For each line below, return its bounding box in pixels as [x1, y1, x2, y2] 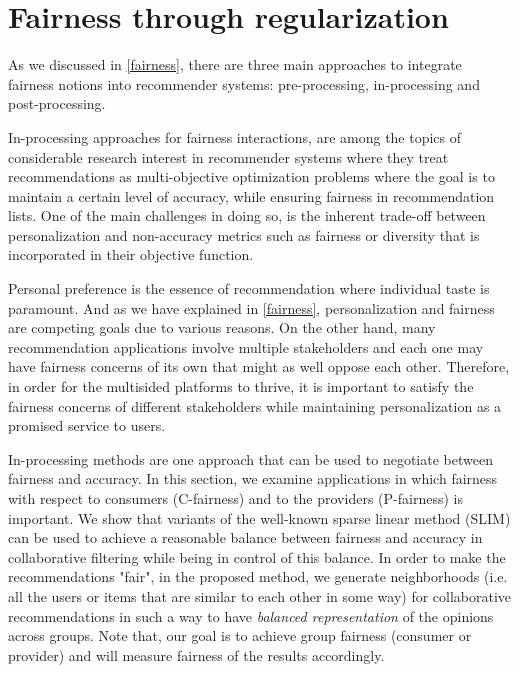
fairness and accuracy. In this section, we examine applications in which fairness [8, 468, 498, 489]
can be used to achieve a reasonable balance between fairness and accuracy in [8, 527, 483, 548]
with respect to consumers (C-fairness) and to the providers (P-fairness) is [8, 488, 463, 508]
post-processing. [8, 93, 106, 114]
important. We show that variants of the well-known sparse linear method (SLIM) [8, 507, 511, 528]
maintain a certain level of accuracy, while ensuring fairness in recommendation [8, 185, 495, 206]
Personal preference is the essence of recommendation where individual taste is [8, 278, 490, 299]
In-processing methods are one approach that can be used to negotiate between [8, 448, 493, 469]
